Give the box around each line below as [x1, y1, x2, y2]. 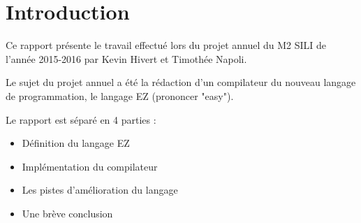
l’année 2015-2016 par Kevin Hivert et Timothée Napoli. [6, 51, 247, 66]
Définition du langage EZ [22, 136, 130, 150]
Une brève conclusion [22, 206, 113, 220]
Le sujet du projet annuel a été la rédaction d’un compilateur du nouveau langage [6, 75, 356, 89]
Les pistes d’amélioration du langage [22, 182, 178, 197]
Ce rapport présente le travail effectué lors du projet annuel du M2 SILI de [6, 38, 327, 52]
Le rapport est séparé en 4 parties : [6, 112, 156, 127]
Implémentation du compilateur [22, 159, 158, 173]
